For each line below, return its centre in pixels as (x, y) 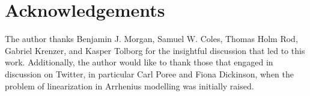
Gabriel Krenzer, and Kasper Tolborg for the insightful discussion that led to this (155, 50)
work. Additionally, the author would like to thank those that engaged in (139, 62)
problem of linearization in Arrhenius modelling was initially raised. (129, 85)
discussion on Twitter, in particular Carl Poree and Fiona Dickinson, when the (150, 73)
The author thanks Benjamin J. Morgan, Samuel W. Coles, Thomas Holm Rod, (151, 39)
